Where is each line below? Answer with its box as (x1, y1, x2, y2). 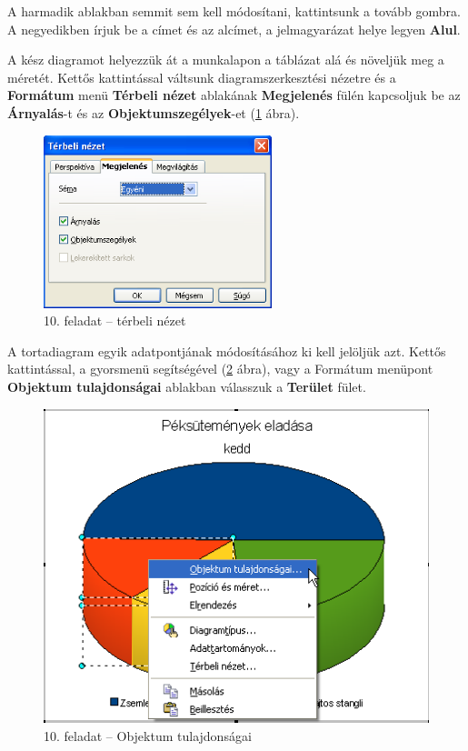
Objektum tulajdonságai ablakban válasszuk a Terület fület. (7, 376, 366, 396)
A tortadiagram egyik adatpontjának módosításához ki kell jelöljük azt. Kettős (7, 341, 446, 360)
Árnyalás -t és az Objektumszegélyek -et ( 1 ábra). (7, 103, 300, 122)
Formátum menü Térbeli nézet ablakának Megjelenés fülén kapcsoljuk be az (7, 85, 461, 105)
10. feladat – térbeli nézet (44, 311, 186, 330)
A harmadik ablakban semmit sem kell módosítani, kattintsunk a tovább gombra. (7, 2, 461, 20)
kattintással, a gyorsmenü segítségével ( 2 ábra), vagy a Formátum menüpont (7, 359, 433, 378)
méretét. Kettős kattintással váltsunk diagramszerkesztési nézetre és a (7, 67, 396, 86)
